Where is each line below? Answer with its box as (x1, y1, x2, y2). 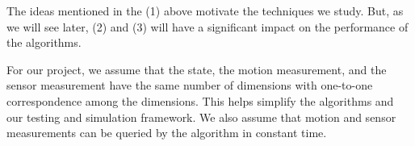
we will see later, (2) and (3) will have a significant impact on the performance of (6, 18, 409, 35)
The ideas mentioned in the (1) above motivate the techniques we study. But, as (6, 2, 404, 19)
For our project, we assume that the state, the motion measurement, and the (6, 60, 387, 77)
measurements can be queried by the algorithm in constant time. (6, 124, 327, 141)
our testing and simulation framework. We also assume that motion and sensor (6, 108, 396, 125)
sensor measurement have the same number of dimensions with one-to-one (6, 77, 373, 94)
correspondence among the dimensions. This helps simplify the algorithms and (6, 92, 394, 109)
